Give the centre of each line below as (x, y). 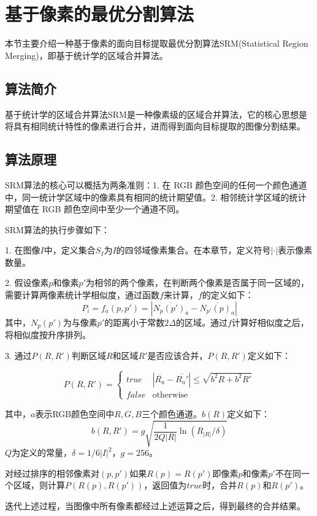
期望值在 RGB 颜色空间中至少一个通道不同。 (95, 209)
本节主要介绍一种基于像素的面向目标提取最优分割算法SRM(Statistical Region (157, 43)
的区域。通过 (201, 322)
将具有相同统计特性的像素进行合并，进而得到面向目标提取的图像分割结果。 (155, 126)
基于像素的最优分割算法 (100, 14)
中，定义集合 (70, 250)
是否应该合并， (178, 355)
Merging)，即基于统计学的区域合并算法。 (86, 55)
